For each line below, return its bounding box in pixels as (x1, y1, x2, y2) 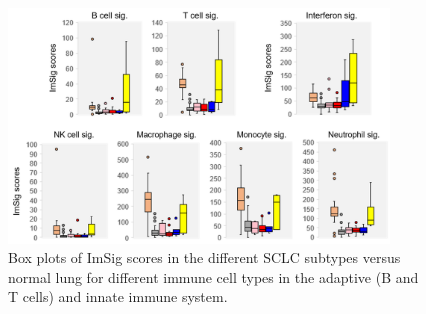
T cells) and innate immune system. (8, 286, 228, 307)
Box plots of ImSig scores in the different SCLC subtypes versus (8, 247, 401, 268)
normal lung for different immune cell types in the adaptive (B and (8, 266, 419, 287)
